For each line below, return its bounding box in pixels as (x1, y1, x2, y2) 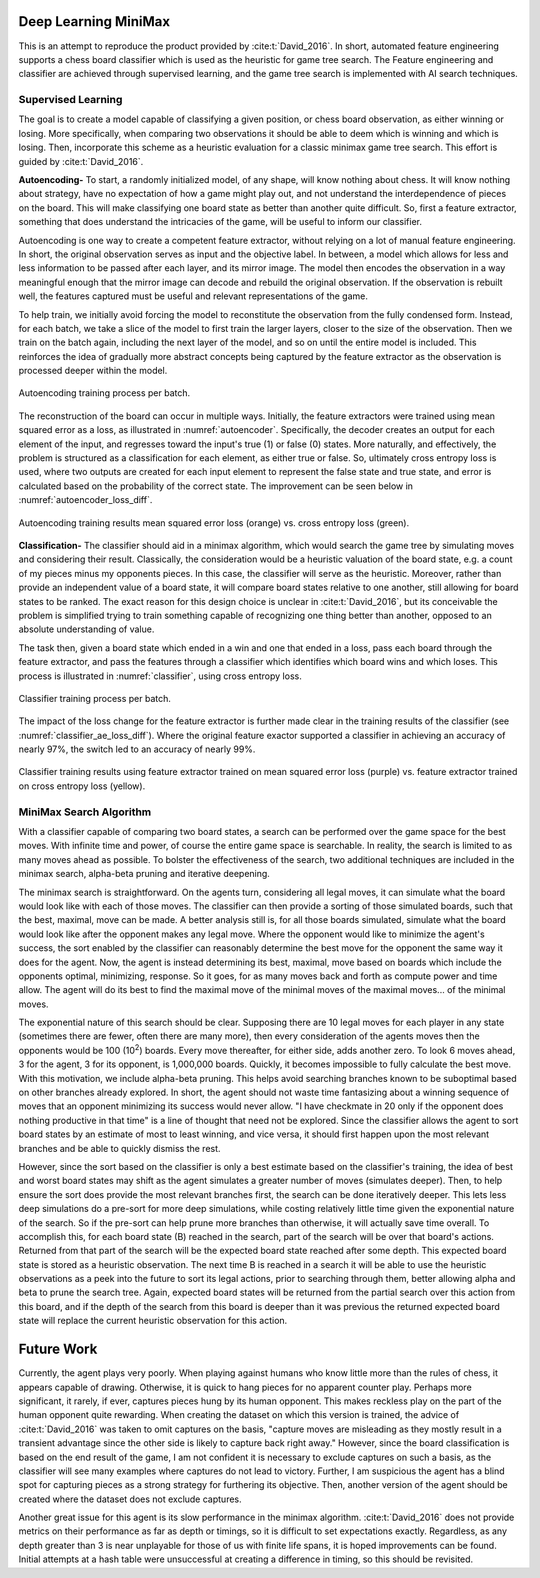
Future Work (18, 1341, 98, 1358)
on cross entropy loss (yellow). (18, 780, 146, 792)
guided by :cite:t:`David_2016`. (18, 155, 144, 167)
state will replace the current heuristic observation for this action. (18, 1315, 288, 1327)
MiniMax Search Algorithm (18, 805, 152, 819)
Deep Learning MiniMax (18, 13, 170, 30)
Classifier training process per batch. (18, 692, 172, 704)
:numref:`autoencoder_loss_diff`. (18, 494, 153, 506)
